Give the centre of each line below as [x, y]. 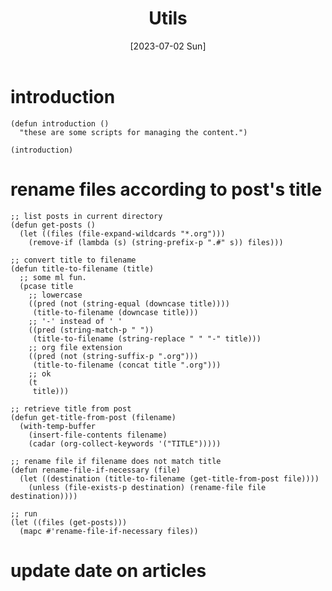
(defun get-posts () [53, 225]
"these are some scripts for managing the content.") [133, 132]
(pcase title [46, 286]
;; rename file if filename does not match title [116, 461]
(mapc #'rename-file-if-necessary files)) [109, 531]
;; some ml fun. [53, 277]
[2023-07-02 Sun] [168, 46]
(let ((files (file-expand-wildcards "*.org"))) [122, 233]
